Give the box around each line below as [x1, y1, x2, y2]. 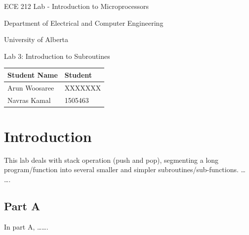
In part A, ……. [4, 221, 48, 232]
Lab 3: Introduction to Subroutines [4, 50, 110, 61]
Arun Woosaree [7, 82, 54, 93]
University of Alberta [4, 34, 69, 45]
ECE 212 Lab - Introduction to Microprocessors [4, 1, 149, 11]
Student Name [7, 69, 58, 80]
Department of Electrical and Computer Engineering [4, 17, 164, 28]
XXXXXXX [64, 82, 101, 93]
